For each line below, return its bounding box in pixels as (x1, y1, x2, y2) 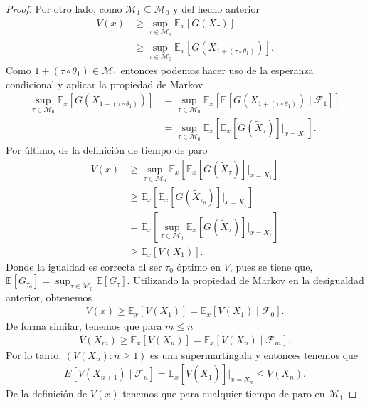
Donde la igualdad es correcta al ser (6, 259, 162, 274)
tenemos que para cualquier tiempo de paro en (122, 386, 325, 401)
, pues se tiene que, (229, 259, 313, 274)
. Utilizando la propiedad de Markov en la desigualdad (127, 273, 364, 288)
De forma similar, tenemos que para (6, 318, 162, 333)
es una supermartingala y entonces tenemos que (150, 347, 359, 362)
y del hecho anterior (173, 1, 260, 16)
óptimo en (176, 259, 221, 274)
